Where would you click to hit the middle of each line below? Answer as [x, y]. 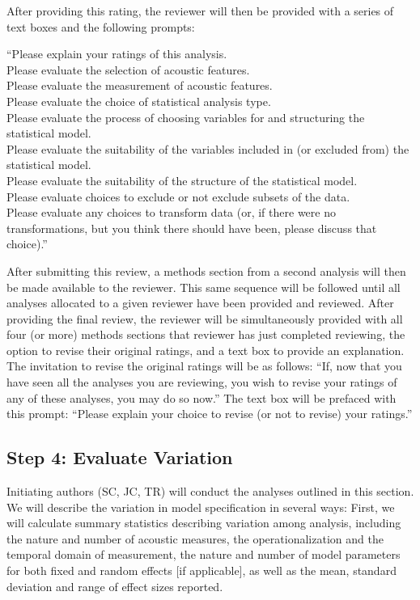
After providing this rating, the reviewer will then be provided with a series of [200, 11]
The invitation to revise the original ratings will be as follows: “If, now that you [204, 366]
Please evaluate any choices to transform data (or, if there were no [171, 212]
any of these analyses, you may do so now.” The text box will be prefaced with [202, 397]
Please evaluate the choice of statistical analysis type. [139, 101]
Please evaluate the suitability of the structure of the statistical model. [182, 180]
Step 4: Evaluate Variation [120, 457]
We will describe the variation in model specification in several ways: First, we [201, 507]
